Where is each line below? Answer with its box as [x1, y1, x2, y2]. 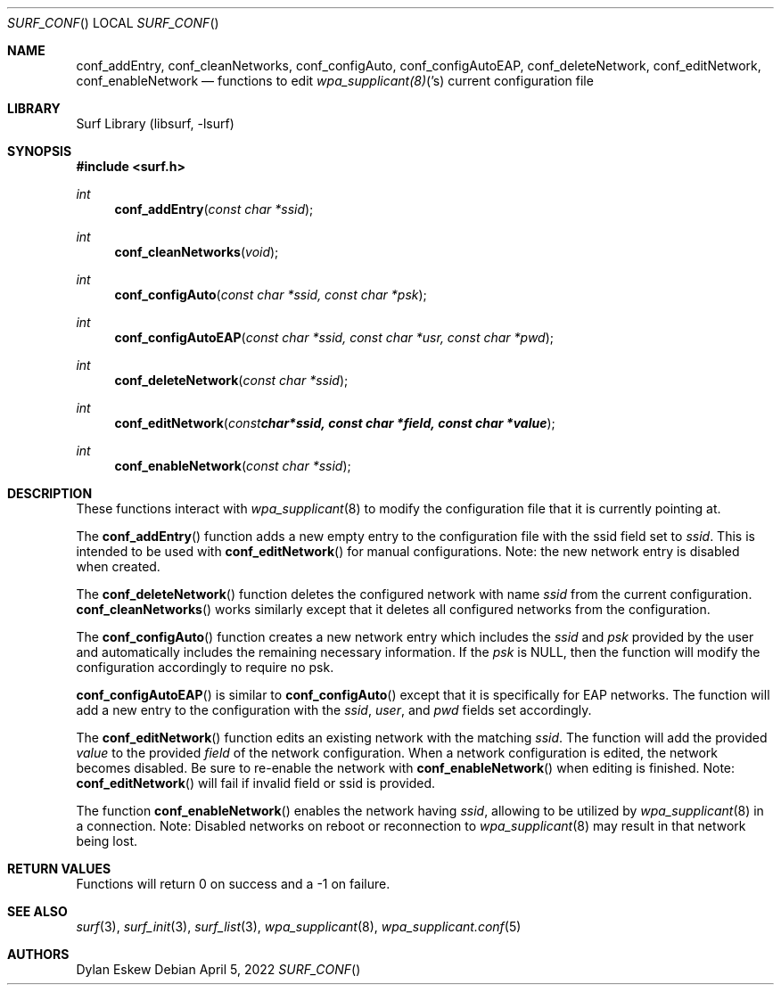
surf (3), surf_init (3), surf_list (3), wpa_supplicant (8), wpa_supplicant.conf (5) [76, 919, 522, 934]
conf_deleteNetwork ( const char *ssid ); [114, 373, 349, 388]
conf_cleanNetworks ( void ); [114, 244, 279, 259]
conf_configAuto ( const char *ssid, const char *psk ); [114, 287, 427, 302]
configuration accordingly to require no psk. [76, 660, 334, 675]
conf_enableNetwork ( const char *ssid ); [114, 458, 351, 473]
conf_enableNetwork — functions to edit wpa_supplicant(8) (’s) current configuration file [76, 73, 594, 88]
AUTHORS [7, 947, 70, 962]
